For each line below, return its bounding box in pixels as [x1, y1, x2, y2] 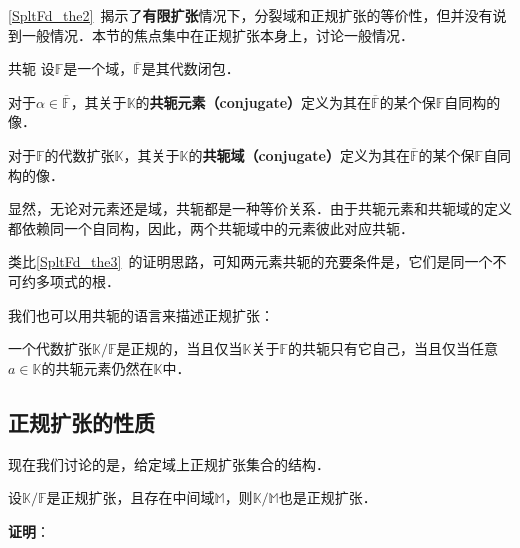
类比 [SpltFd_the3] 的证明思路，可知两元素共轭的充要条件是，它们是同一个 [8, 251, 493, 272]
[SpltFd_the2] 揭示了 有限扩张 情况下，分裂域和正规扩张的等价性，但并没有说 [8, 5, 507, 25]
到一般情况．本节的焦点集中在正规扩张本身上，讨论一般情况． [8, 24, 414, 45]
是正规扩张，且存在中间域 [46, 487, 215, 508]
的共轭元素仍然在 [41, 357, 154, 378]
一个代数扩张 [8, 338, 92, 359]
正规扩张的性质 [8, 406, 155, 437]
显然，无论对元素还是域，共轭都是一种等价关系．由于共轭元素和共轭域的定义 [8, 198, 512, 219]
